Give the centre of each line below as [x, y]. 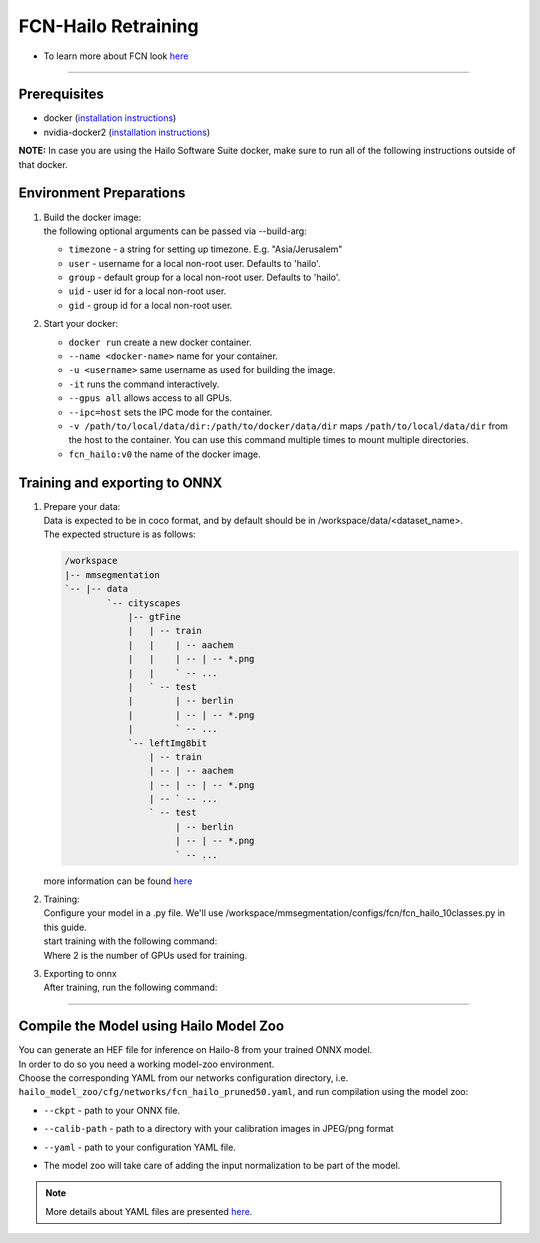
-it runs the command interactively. [144, 384]
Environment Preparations [102, 193]
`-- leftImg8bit [167, 743]
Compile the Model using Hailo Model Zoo [151, 1026]
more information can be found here [118, 881]
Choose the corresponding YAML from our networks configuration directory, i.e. [183, 1078]
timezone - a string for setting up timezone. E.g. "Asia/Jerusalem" [205, 249]
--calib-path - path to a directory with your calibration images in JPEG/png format [218, 1129]
